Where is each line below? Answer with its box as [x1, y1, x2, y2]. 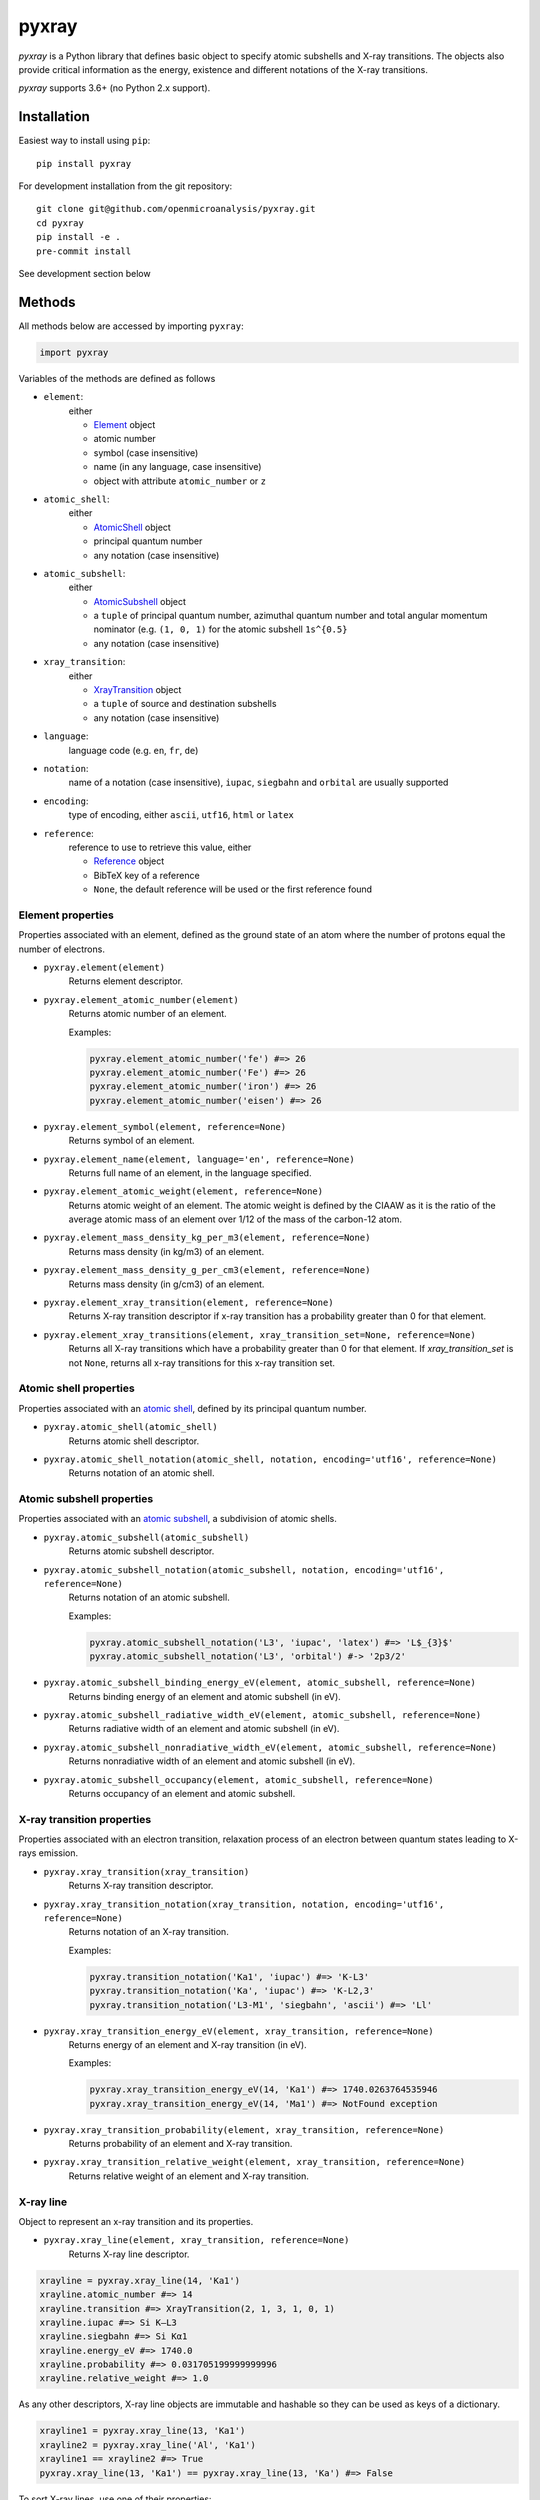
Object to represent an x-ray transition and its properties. [18, 2215, 254, 2227]
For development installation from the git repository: [18, 180, 233, 192]
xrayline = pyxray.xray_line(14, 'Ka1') [39, 2275, 240, 2286]
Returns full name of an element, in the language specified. [68, 1166, 312, 1179]
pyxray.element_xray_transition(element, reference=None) [43, 1297, 334, 1309]
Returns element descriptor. [68, 975, 184, 987]
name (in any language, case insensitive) [93, 461, 262, 473]
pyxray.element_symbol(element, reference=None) [43, 1121, 287, 1132]
